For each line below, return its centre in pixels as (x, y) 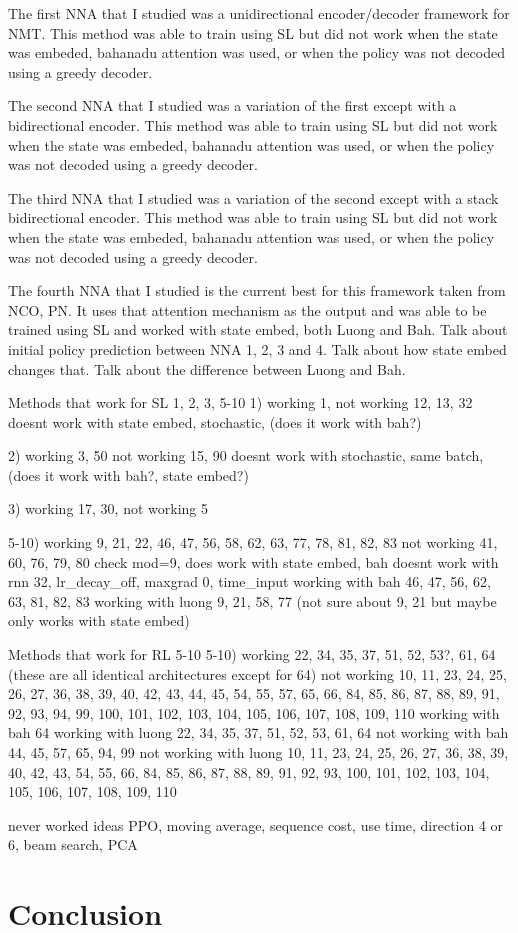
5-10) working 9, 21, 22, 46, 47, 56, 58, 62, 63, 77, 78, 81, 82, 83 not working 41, (253, 542)
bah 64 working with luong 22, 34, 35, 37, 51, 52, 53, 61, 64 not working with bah (258, 732)
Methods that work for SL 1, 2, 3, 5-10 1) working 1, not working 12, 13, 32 (240, 402)
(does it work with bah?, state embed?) (128, 474)
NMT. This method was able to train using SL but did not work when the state (253, 32)
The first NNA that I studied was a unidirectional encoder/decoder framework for (259, 13)
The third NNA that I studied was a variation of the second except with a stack (253, 197)
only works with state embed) (99, 620)
